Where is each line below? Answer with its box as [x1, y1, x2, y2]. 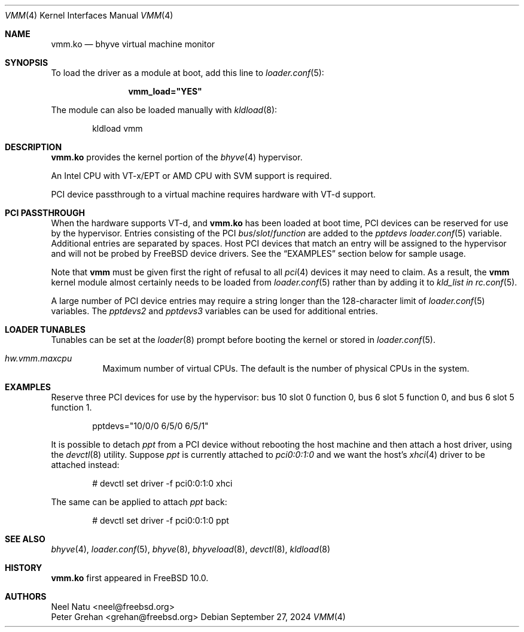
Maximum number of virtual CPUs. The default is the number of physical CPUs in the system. [102, 363, 470, 373]
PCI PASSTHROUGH [5, 208, 86, 218]
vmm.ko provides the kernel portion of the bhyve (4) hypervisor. [51, 152, 303, 162]
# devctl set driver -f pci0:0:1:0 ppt [92, 515, 229, 525]
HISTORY [5, 563, 42, 573]
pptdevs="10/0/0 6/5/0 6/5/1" [92, 421, 209, 431]
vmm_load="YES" [128, 86, 202, 96]
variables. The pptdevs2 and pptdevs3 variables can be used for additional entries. [51, 306, 378, 316]
